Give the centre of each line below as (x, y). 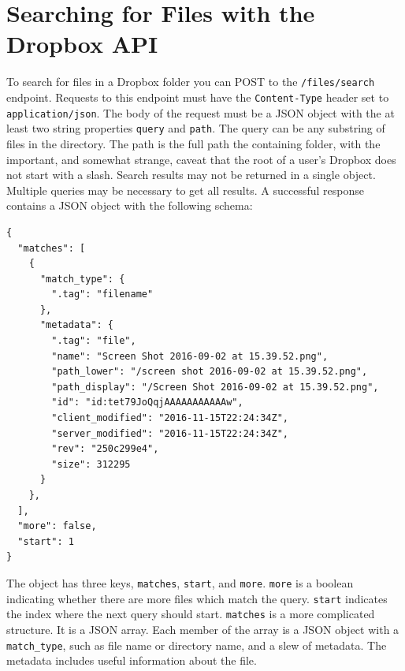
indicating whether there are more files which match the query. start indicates (197, 598)
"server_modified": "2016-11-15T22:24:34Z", (170, 433)
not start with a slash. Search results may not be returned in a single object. (191, 175)
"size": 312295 (91, 464)
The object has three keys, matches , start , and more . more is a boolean (180, 582)
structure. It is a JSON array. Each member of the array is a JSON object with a (203, 629)
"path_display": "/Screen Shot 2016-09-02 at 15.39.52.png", (215, 387)
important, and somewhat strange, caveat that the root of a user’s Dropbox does (201, 159)
